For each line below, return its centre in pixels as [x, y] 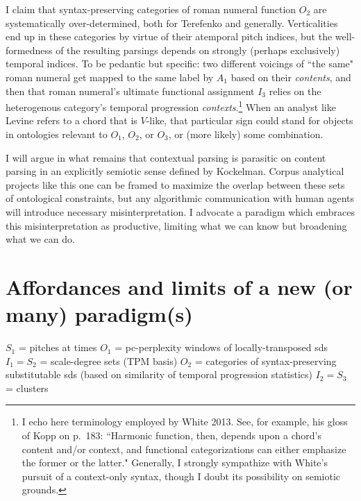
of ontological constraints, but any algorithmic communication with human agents [180, 198]
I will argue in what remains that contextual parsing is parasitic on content [166, 157]
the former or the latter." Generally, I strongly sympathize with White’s [175, 462]
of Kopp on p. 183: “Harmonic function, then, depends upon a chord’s [171, 435]
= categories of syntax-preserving [266, 360]
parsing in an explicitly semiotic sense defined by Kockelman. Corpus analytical [175, 171]
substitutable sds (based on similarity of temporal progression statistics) [159, 374]
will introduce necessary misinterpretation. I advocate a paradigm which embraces [180, 211]
